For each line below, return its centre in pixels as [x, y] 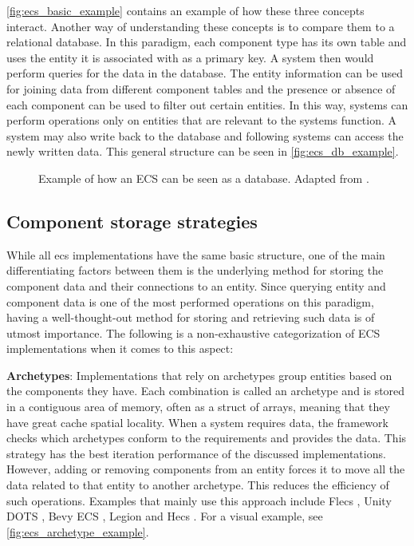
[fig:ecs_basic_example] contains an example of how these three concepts [185, 10]
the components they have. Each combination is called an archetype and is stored [206, 391]
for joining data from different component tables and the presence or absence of [201, 88]
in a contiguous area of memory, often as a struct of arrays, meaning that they [198, 407]
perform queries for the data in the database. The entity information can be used [205, 73]
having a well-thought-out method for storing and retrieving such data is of [191, 317]
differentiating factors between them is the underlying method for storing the [195, 270]
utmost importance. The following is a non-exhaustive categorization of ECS [193, 332]
